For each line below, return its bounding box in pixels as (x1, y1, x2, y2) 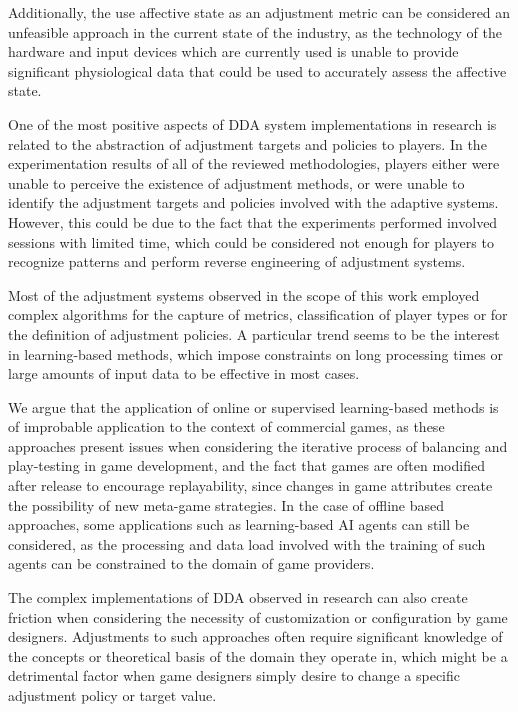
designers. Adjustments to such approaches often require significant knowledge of (8, 626, 503, 647)
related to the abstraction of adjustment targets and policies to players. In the (8, 133, 487, 154)
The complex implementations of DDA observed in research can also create (8, 587, 468, 608)
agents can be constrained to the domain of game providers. (8, 553, 375, 574)
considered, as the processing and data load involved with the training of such (8, 533, 486, 554)
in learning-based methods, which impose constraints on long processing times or (8, 343, 504, 364)
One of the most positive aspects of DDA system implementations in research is (8, 113, 497, 134)
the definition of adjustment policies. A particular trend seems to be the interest (8, 323, 500, 344)
